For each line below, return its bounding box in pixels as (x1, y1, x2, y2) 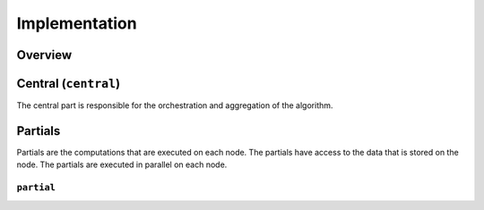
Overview (16, 47, 73, 63)
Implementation (16, 13, 138, 33)
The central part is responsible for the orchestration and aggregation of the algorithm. (16, 100, 333, 111)
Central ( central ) (16, 76, 121, 91)
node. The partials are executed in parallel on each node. (16, 159, 228, 170)
